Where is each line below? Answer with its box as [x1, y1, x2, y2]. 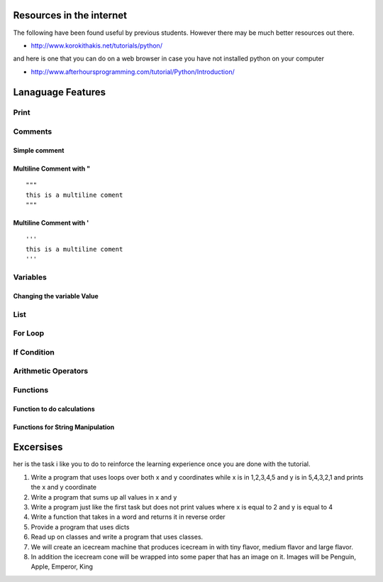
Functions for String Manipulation [13, 423, 115, 431]
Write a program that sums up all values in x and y [30, 492, 177, 501]
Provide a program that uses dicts [30, 522, 130, 531]
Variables [13, 272, 48, 282]
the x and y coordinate [30, 483, 97, 492]
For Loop [13, 328, 45, 338]
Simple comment [13, 146, 65, 154]
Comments [13, 126, 52, 136]
